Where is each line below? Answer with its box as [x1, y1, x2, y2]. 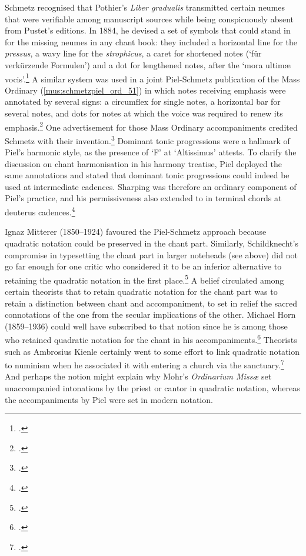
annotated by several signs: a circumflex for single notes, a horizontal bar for [5, 95, 281, 108]
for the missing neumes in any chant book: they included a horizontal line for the [5, 35, 297, 48]
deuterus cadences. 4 [5, 204, 75, 218]
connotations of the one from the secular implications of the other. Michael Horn [5, 308, 296, 321]
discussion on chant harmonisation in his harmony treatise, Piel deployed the [5, 157, 282, 169]
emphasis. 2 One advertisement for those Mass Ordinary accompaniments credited [5, 119, 298, 133]
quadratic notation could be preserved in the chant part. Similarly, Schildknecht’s [5, 237, 298, 249]
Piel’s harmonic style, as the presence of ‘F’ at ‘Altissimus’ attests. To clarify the [5, 146, 297, 158]
